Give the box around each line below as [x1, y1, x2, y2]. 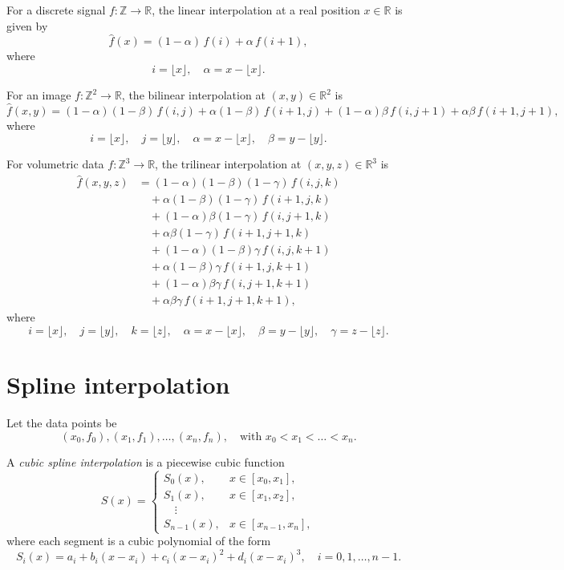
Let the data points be [6, 414, 117, 431]
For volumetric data [6, 156, 104, 172]
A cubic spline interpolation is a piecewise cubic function [6, 453, 285, 470]
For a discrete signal [6, 2, 106, 18]
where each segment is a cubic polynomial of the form [6, 532, 271, 548]
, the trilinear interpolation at [155, 156, 302, 172]
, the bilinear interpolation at [121, 87, 266, 103]
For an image [6, 87, 71, 103]
